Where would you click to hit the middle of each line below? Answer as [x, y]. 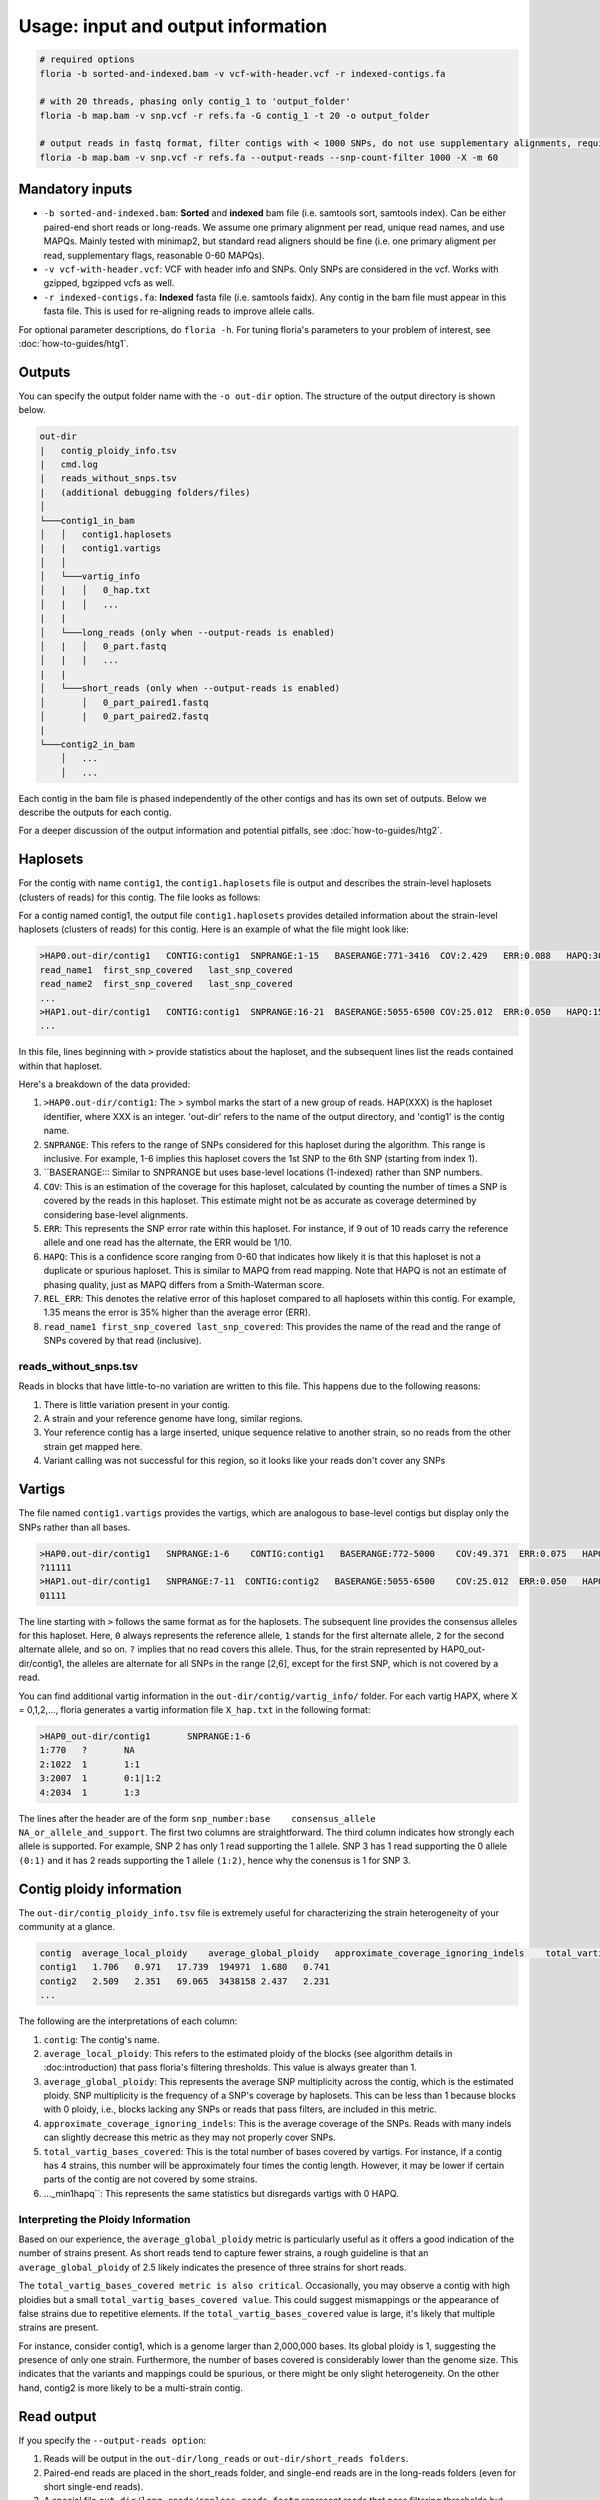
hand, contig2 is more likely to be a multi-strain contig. [131, 2387]
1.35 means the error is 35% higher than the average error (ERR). [177, 1312]
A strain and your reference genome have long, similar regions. [173, 1419]
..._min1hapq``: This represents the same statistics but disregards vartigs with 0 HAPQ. [221, 2193]
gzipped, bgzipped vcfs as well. [109, 283]
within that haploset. [60, 1066]
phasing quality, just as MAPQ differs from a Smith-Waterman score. [184, 1284]
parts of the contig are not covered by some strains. [150, 2179]
